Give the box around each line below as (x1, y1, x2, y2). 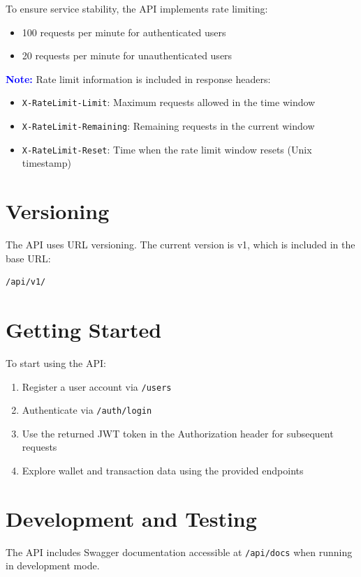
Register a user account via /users (22, 379, 172, 394)
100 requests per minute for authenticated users (22, 24, 226, 39)
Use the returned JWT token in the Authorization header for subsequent (22, 426, 334, 440)
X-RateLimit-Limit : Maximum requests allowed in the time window (22, 95, 316, 110)
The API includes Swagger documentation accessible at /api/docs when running (6, 544, 353, 559)
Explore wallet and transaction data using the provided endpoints (22, 463, 304, 478)
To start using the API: (6, 355, 106, 370)
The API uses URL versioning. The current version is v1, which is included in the (6, 237, 355, 252)
